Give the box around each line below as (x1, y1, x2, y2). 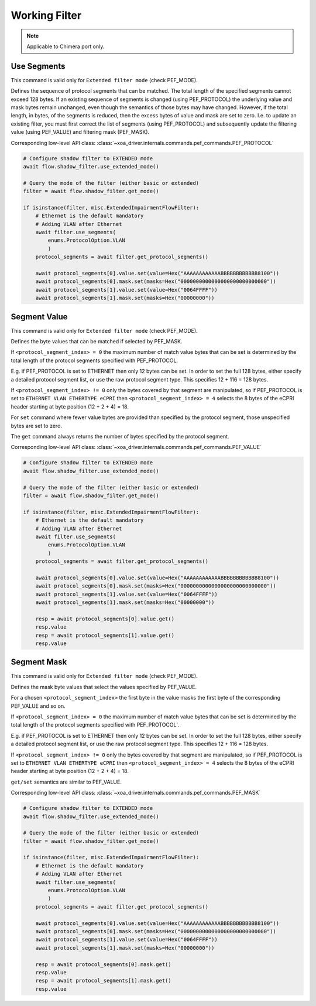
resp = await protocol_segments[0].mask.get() (35, 961, 172, 968)
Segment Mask (11, 657, 67, 667)
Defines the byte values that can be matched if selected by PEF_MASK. (11, 338, 183, 345)
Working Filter (11, 9, 82, 22)
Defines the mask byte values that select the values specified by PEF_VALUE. (11, 683, 197, 690)
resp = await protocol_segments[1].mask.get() (35, 977, 172, 984)
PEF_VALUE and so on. (11, 702, 66, 710)
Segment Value (11, 312, 68, 322)
